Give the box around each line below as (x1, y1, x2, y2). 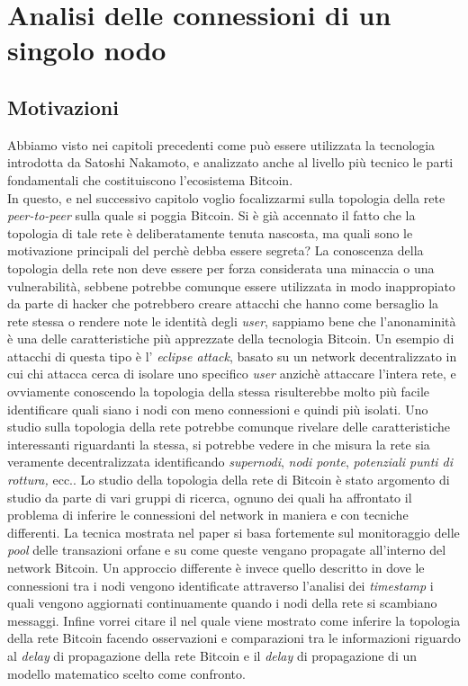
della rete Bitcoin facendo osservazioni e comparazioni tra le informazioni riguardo (7, 628, 461, 647)
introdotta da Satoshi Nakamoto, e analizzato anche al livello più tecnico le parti (7, 153, 454, 172)
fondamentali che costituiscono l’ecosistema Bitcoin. (7, 170, 293, 189)
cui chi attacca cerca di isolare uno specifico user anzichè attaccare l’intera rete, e (7, 364, 456, 383)
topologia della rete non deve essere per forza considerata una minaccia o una (7, 258, 435, 277)
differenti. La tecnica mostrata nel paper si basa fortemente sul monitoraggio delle (7, 522, 460, 541)
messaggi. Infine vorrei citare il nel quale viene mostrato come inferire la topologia (7, 610, 461, 629)
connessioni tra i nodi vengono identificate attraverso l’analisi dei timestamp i (7, 575, 434, 594)
